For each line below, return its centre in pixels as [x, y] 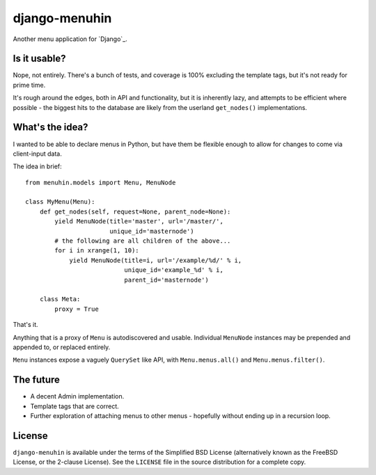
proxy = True [77, 309]
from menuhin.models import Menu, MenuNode [101, 182]
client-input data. [37, 154]
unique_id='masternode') [151, 231]
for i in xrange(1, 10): [97, 251]
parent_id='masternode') [166, 280]
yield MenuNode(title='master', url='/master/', [139, 222]
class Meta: [60, 299]
